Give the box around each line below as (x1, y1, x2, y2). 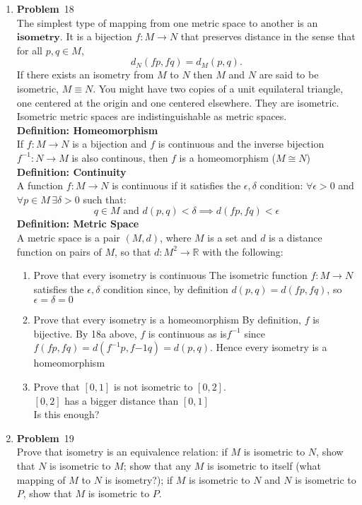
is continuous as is (148, 326, 227, 340)
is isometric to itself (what (207, 458, 321, 473)
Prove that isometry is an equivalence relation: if (16, 444, 228, 459)
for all (16, 42, 43, 57)
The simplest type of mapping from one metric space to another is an (16, 15, 318, 30)
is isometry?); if (105, 472, 173, 487)
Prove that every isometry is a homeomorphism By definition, (33, 312, 301, 327)
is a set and (207, 230, 257, 244)
